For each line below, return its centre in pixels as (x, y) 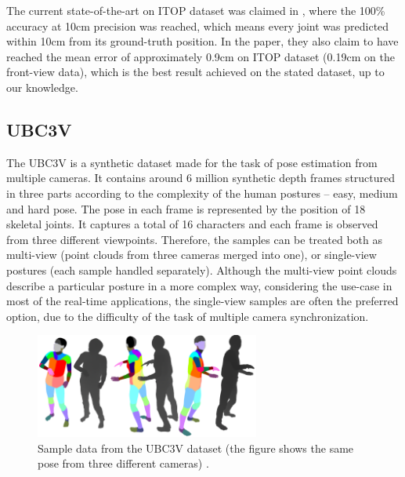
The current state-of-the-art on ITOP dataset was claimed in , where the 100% (196, 10)
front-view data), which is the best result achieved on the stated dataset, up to (195, 72)
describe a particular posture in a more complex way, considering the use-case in (199, 285)
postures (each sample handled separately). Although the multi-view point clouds (202, 269)
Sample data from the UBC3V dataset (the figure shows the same (196, 448)
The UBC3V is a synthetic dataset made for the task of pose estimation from (192, 162)
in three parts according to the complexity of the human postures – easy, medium (202, 193)
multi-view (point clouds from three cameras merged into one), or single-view (192, 255)
